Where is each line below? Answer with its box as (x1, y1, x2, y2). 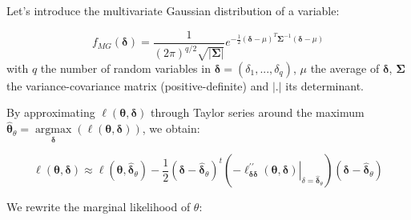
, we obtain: (142, 120, 200, 137)
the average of (310, 59, 380, 76)
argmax (34, 124, 72, 136)
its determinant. (285, 77, 365, 94)
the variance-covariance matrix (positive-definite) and (6, 77, 269, 94)
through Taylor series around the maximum (151, 104, 365, 121)
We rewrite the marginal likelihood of (6, 198, 191, 215)
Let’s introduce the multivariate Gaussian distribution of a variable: (6, 2, 340, 18)
